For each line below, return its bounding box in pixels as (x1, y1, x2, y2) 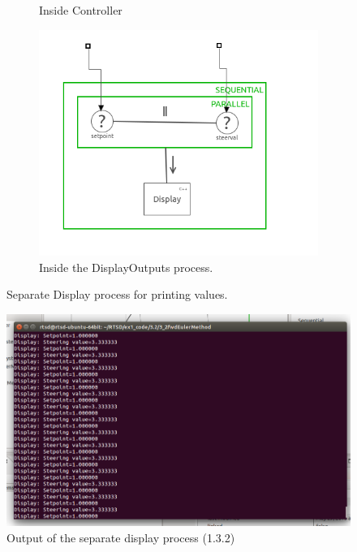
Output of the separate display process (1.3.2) (6, 529, 235, 546)
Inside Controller (39, 2, 123, 18)
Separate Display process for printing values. (6, 286, 228, 303)
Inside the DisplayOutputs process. (39, 258, 213, 275)
